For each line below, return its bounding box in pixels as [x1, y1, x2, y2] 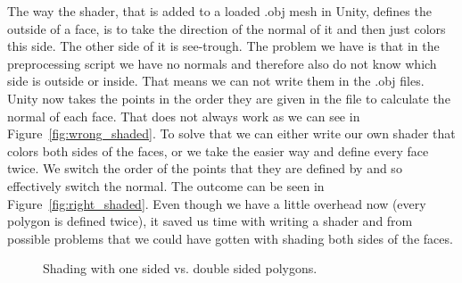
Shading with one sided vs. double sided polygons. [43, 259, 318, 278]
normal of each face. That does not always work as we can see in [7, 106, 360, 125]
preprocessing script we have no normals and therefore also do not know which [7, 54, 437, 72]
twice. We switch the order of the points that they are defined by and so [7, 159, 402, 178]
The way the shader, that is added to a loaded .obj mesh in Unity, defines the [7, 2, 432, 20]
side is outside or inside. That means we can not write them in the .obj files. [7, 71, 425, 90]
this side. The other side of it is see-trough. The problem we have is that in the [7, 37, 440, 55]
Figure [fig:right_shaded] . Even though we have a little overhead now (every [7, 194, 426, 212]
